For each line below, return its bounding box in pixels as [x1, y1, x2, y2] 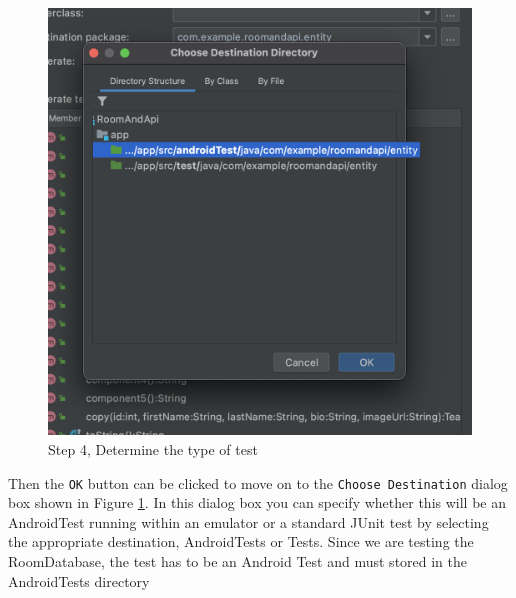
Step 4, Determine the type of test [48, 438, 258, 459]
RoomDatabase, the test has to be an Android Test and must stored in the [8, 550, 468, 571]
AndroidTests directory [8, 570, 150, 591]
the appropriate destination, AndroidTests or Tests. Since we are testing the [8, 531, 474, 552]
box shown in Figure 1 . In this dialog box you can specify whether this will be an [8, 492, 506, 513]
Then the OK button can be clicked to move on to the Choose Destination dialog [8, 472, 508, 493]
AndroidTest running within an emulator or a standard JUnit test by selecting [8, 511, 489, 532]
